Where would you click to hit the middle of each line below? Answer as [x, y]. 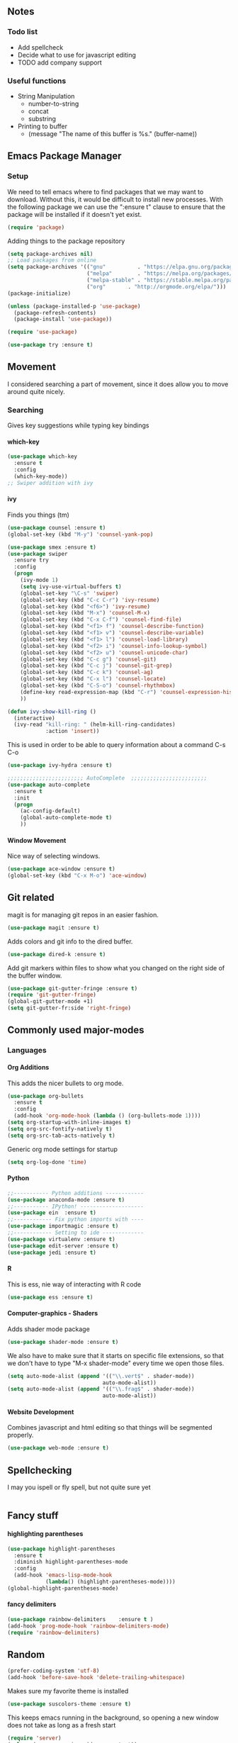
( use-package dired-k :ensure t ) [57, 954]
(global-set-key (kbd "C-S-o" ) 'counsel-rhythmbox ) [98, 686]
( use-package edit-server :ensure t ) [63, 1246]
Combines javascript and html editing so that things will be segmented [110, 1428]
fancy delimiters [32, 1604]
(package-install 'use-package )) [63, 319]
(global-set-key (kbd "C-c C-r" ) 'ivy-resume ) [90, 600]
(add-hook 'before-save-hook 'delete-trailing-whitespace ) [96, 1678]
